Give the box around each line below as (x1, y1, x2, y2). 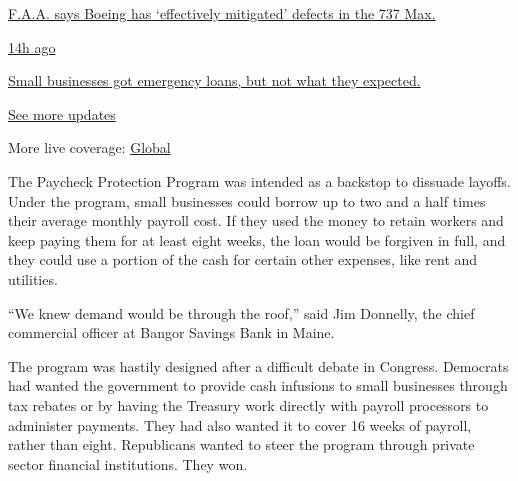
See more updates (8, 103, 116, 124)
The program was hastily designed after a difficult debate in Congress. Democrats (8, 355, 509, 376)
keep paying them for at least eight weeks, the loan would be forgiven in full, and (8, 229, 506, 250)
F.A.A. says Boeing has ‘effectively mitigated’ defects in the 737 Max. (8, 3, 436, 23)
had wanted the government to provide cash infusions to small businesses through (8, 375, 508, 396)
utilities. (8, 268, 58, 289)
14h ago (8, 36, 56, 57)
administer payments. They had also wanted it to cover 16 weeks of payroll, (8, 414, 472, 435)
